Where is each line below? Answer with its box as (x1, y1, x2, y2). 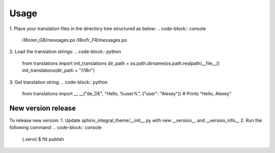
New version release (9, 104, 76, 112)
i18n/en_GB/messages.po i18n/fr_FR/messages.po (22, 37, 127, 43)
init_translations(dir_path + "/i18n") (22, 67, 95, 73)
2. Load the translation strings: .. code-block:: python (9, 48, 121, 55)
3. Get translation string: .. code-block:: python (9, 79, 108, 85)
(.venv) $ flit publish (22, 136, 65, 142)
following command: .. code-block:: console (9, 124, 102, 131)
